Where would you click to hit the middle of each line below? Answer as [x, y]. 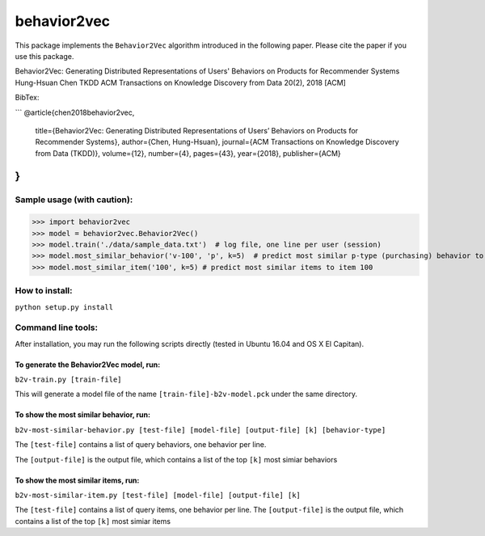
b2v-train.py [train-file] [68, 380]
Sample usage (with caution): [74, 200]
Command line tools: [57, 327]
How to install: [44, 291]
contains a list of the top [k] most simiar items [93, 521]
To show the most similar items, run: [77, 480]
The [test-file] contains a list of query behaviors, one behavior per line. [141, 445]
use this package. [44, 56]
